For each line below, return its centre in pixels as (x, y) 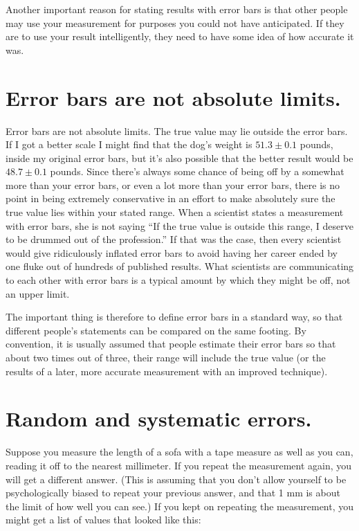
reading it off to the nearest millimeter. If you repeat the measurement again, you (179, 465)
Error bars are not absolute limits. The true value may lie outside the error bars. (177, 130)
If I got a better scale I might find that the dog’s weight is (129, 144)
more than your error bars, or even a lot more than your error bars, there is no (173, 184)
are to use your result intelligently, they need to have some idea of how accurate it (180, 36)
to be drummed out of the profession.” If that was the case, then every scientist (174, 239)
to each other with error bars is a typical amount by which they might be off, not (178, 280)
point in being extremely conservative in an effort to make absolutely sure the (171, 198)
